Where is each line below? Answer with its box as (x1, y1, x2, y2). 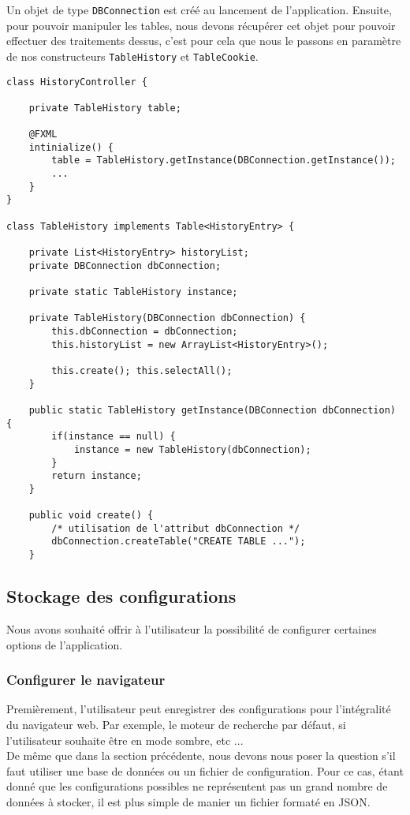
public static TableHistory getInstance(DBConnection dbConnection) (28, 404, 396, 416)
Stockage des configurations (6, 584, 237, 608)
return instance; (51, 470, 142, 482)
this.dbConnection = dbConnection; (51, 325, 238, 337)
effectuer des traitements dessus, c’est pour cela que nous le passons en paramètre (6, 32, 401, 49)
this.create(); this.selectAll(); (51, 365, 233, 376)
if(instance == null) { (51, 431, 176, 443)
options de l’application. (6, 636, 123, 652)
